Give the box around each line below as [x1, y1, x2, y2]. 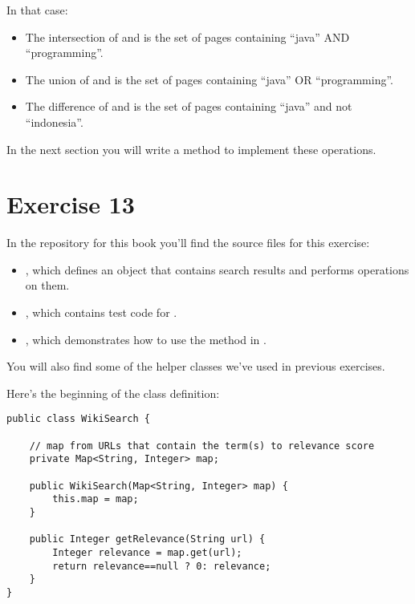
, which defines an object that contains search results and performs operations [25, 261, 409, 278]
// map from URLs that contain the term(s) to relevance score [29, 440, 375, 452]
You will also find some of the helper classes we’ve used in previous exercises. [6, 358, 385, 375]
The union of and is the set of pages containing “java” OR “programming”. [25, 71, 394, 87]
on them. [25, 277, 70, 294]
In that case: [6, 2, 68, 18]
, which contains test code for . [25, 304, 177, 321]
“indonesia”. [25, 113, 83, 130]
